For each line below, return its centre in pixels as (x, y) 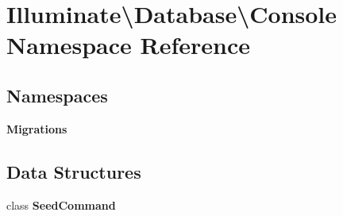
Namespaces (57, 95)
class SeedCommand (61, 204)
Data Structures (74, 171)
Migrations (37, 128)
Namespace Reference (128, 45)
